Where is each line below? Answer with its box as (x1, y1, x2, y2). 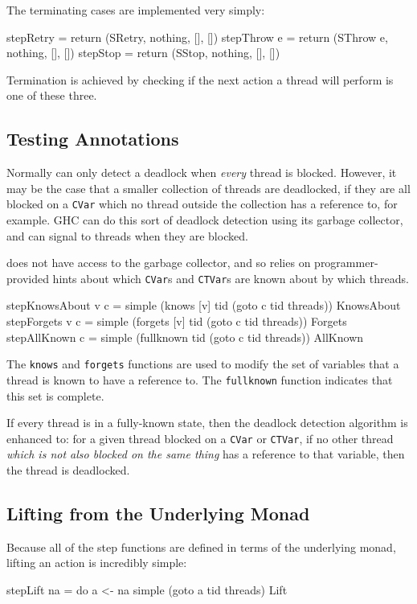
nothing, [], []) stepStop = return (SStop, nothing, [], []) (6, 44, 280, 61)
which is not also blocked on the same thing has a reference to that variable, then (6, 446, 405, 462)
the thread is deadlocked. (6, 461, 130, 478)
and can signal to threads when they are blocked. (6, 227, 248, 244)
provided (6, 269, 49, 286)
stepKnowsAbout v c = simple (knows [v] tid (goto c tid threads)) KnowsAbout (6, 297, 401, 314)
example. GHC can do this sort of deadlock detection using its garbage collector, (6, 212, 403, 228)
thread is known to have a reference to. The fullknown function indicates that (6, 371, 393, 388)
